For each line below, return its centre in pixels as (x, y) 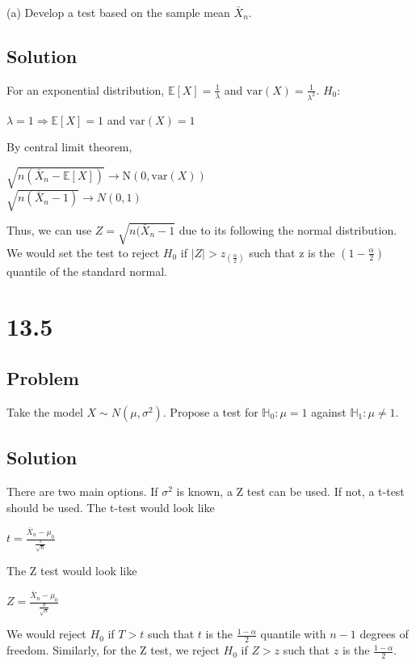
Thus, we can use (49, 229)
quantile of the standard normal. (87, 271)
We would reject (46, 634)
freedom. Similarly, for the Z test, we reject (113, 650)
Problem (43, 378)
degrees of (384, 634)
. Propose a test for (210, 411)
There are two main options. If (82, 491)
